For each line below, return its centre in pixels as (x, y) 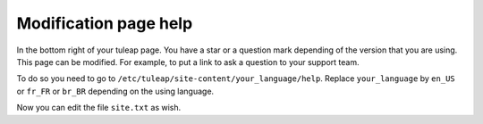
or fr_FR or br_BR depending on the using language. (115, 91)
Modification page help (105, 23)
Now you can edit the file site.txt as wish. (99, 108)
